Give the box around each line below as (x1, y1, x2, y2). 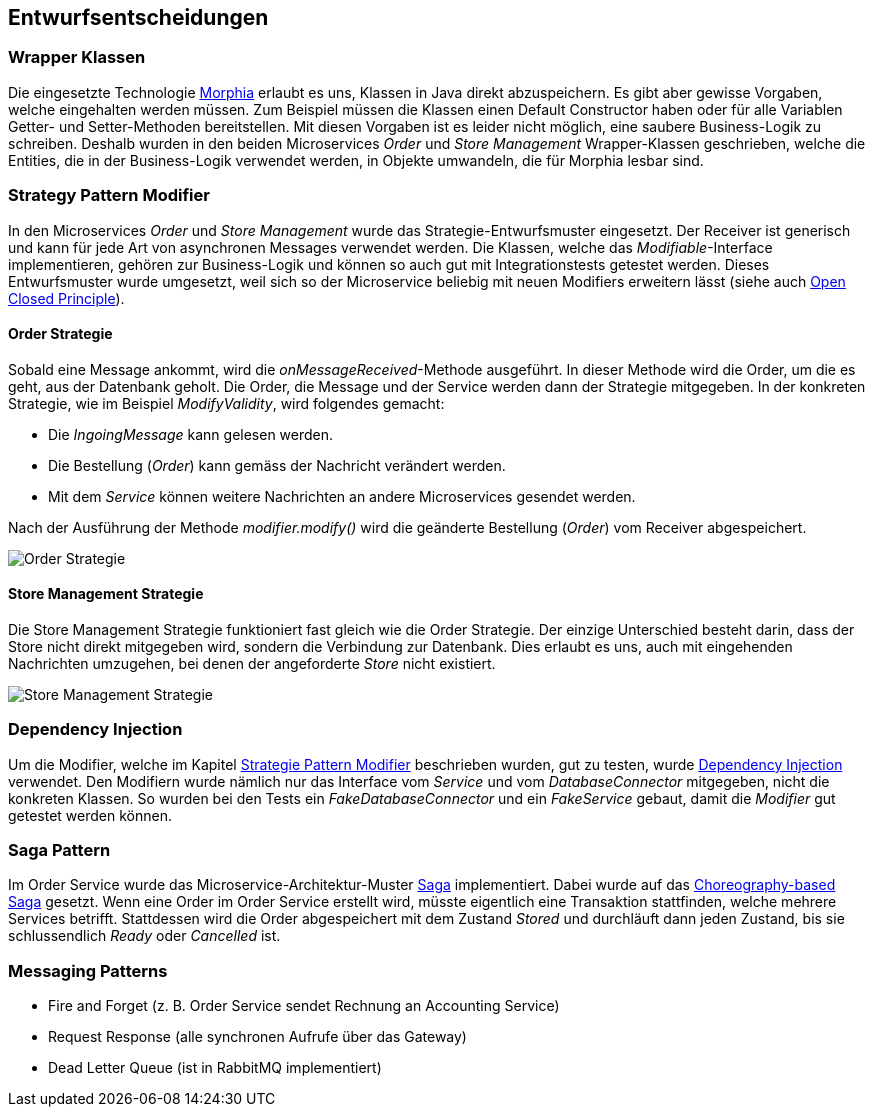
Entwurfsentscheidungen (8, 5, 269, 30)
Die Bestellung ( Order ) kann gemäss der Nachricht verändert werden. (48, 456, 506, 474)
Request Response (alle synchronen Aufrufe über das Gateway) (48, 1028, 467, 1046)
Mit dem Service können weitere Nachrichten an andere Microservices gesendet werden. (48, 487, 636, 505)
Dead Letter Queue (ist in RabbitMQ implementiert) (48, 1059, 382, 1077)
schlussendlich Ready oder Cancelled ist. (8, 927, 281, 945)
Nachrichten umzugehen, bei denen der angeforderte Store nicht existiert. (8, 654, 496, 672)
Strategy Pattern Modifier (8, 185, 210, 206)
